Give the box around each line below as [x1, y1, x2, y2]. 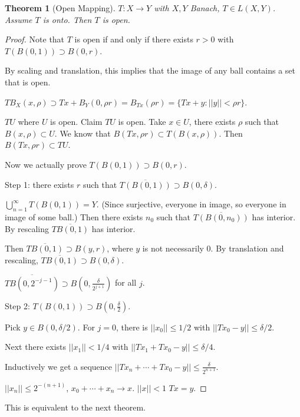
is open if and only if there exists [74, 33, 193, 45]
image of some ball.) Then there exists [5, 210, 143, 223]
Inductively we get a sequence [5, 360, 113, 372]
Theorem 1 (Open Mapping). [5, 2, 116, 14]
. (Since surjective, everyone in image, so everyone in [96, 198, 286, 210]
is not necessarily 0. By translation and [142, 242, 284, 254]
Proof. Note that [5, 33, 65, 45]
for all [115, 276, 137, 289]
